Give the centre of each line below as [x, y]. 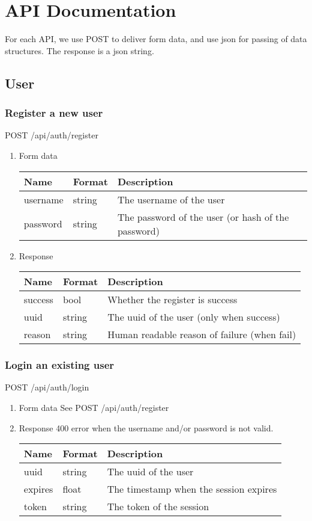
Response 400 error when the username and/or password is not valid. [146, 427]
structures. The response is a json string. [79, 50]
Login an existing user [60, 365]
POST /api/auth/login [47, 387]
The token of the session [158, 507]
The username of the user [171, 199]
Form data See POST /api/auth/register [94, 407]
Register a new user [54, 113]
